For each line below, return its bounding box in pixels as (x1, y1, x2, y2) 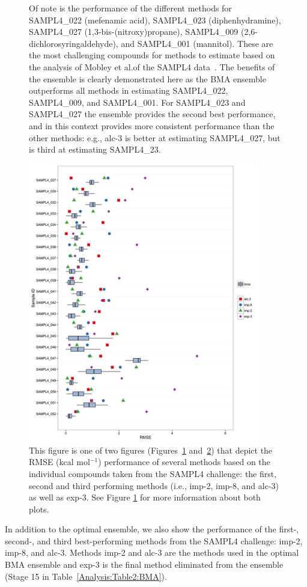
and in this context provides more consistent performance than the (29, 119, 275, 132)
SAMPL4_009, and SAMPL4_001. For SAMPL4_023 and (29, 96, 246, 108)
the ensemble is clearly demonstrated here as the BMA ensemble (29, 72, 266, 85)
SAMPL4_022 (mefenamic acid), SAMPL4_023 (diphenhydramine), (29, 13, 281, 26)
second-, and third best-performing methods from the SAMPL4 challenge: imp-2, (5, 534, 303, 547)
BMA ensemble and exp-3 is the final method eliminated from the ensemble (5, 558, 284, 571)
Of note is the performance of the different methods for (29, 2, 232, 14)
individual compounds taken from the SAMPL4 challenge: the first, (29, 467, 277, 479)
